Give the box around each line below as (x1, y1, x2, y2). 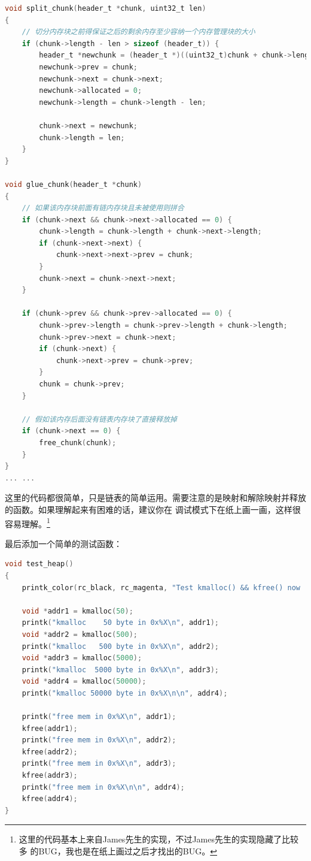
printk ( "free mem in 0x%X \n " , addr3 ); (22, 759, 176, 768)
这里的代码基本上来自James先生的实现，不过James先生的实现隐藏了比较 (19, 833, 298, 845)
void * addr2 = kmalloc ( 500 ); (22, 630, 138, 639)
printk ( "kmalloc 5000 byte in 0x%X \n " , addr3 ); (22, 665, 219, 674)
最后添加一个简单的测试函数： (5, 537, 122, 549)
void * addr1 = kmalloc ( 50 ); (22, 606, 133, 615)
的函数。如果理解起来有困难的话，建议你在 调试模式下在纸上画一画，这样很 (5, 503, 301, 515)
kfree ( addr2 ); (22, 747, 78, 756)
